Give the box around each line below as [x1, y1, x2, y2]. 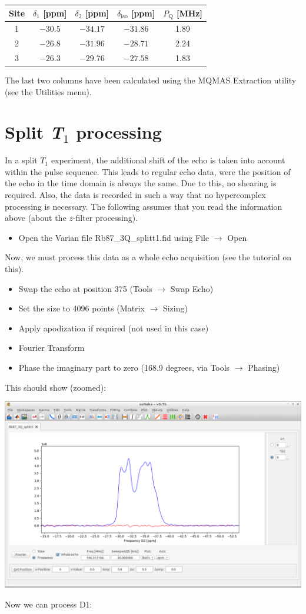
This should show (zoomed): [5, 381, 107, 393]
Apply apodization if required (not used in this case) [18, 321, 209, 334]
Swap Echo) [170, 282, 214, 294]
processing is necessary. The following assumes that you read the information [5, 200, 282, 212]
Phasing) [248, 361, 280, 374]
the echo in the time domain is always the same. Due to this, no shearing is [5, 177, 277, 189]
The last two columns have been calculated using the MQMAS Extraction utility [5, 73, 297, 86]
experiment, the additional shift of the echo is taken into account [51, 154, 285, 166]
